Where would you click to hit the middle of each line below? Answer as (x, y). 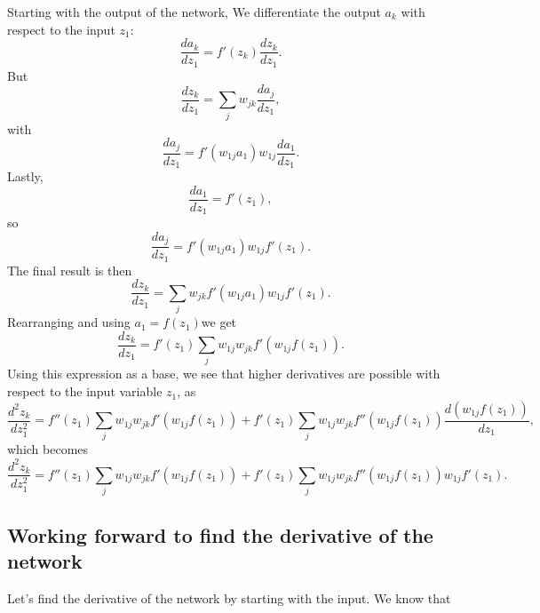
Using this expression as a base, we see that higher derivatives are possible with (224, 374)
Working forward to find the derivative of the (220, 534)
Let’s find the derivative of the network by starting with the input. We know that (229, 597)
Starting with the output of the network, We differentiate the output (194, 12)
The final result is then (70, 270)
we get (219, 322)
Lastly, (25, 176)
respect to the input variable (85, 391)
